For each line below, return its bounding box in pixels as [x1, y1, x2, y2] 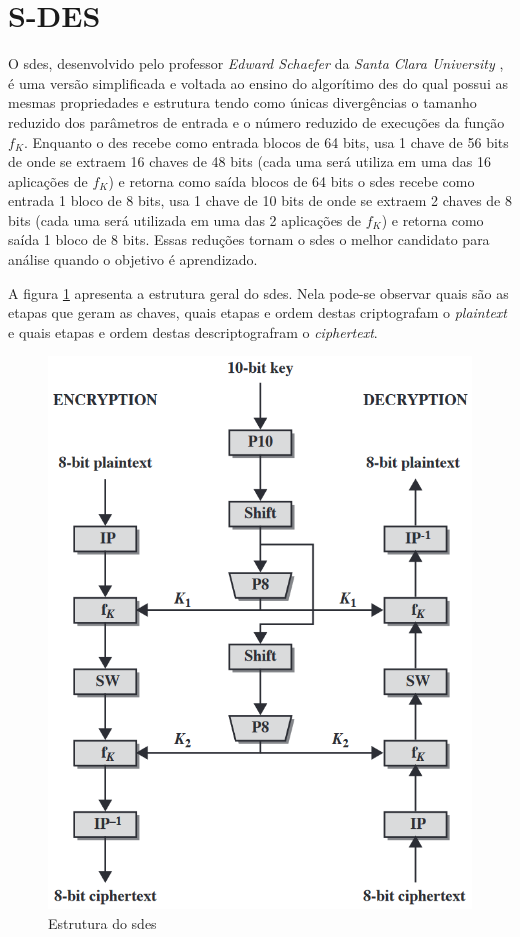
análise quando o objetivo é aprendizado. [8, 249, 258, 270]
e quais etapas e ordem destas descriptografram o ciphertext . [8, 321, 378, 342]
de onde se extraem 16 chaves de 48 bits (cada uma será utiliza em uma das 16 [8, 151, 491, 172]
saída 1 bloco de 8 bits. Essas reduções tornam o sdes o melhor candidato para [8, 229, 490, 250]
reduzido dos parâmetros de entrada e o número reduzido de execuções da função [8, 111, 505, 132]
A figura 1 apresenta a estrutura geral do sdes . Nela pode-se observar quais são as [8, 282, 509, 303]
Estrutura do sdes [48, 912, 157, 933]
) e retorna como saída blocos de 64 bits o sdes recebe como [108, 170, 475, 191]
